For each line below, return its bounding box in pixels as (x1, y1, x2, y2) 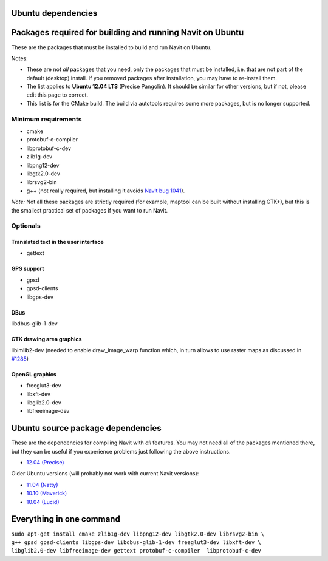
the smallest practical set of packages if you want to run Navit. (11, 206, 168, 214)
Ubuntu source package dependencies (11, 423, 162, 433)
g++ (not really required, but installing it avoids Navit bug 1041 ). (26, 187, 185, 194)
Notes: (11, 55, 28, 62)
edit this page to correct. (26, 91, 88, 98)
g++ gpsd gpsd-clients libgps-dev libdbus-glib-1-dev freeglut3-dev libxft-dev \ (11, 539, 261, 546)
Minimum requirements (11, 115, 82, 123)
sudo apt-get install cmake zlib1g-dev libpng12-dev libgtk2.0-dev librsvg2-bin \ (11, 530, 264, 537)
